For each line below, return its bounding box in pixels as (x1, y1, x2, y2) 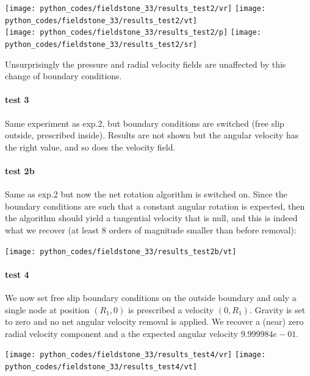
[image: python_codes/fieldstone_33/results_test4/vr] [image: (5, 350, 266, 360)
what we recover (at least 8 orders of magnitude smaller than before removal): (5, 223, 297, 236)
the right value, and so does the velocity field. (5, 140, 176, 153)
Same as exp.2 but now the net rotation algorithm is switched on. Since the (5, 188, 287, 200)
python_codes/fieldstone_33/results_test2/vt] (5, 16, 197, 25)
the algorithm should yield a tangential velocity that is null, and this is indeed (5, 211, 298, 224)
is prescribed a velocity (128, 303, 214, 316)
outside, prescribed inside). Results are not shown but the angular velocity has (5, 129, 299, 141)
